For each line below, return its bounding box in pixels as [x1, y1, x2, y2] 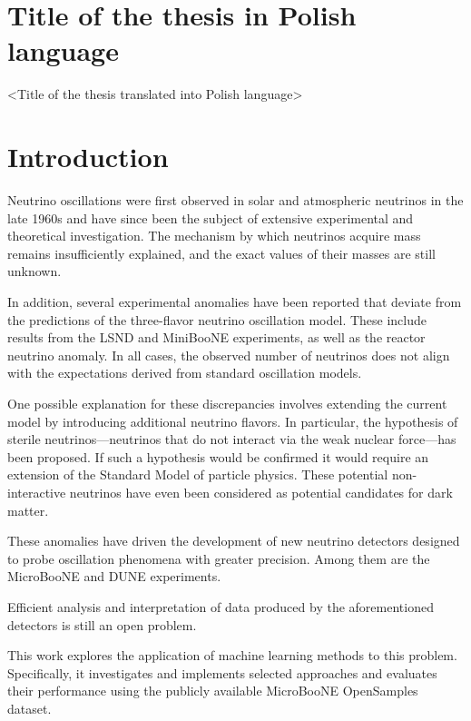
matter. [7, 500, 49, 519]
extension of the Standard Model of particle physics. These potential [7, 465, 388, 484]
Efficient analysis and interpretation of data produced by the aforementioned [7, 597, 434, 616]
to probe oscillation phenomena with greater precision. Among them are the [7, 548, 430, 568]
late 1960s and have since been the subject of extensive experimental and [7, 208, 414, 227]
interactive [7, 482, 66, 501]
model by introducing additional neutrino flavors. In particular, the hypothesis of [7, 411, 458, 430]
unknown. [7, 262, 62, 281]
